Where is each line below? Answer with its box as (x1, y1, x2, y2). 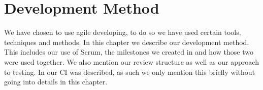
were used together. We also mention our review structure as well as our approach (4, 56, 259, 67)
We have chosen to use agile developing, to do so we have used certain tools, (4, 27, 241, 37)
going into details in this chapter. (4, 76, 108, 87)
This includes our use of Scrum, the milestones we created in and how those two (4, 47, 253, 57)
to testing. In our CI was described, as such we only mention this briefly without (4, 66, 255, 77)
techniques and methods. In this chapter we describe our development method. (4, 36, 249, 47)
